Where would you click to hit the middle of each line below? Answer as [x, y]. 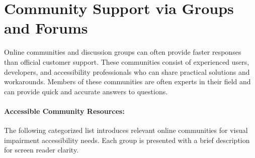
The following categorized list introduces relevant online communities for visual [126, 130]
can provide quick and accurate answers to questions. [86, 91]
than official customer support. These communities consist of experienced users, [127, 61]
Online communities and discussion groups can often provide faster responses [123, 52]
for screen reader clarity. [41, 150]
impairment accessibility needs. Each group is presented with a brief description [127, 140]
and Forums [46, 28]
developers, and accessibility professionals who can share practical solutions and [127, 71]
